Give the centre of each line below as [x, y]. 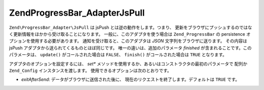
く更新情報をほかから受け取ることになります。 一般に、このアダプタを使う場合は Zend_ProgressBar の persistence [127, 34]
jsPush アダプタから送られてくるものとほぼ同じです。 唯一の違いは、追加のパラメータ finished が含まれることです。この [130, 48]
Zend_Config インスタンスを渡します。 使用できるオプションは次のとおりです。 [90, 70]
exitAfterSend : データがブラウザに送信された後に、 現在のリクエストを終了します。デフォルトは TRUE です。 [130, 79]
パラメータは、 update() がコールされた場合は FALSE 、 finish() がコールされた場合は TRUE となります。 [118, 55]
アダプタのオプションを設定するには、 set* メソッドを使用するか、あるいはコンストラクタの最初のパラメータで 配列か [128, 64]
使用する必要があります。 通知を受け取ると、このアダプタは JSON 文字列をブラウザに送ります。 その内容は [139, 41]
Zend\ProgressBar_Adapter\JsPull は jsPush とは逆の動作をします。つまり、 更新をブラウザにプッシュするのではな [131, 27]
